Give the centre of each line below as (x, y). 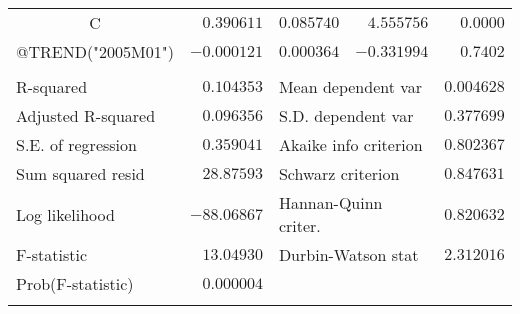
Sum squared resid (80, 173)
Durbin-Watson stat (348, 254)
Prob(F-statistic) (75, 283)
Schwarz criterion (339, 173)
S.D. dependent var (346, 115)
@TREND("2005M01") (95, 51)
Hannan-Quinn (330, 202)
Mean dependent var (350, 86)
